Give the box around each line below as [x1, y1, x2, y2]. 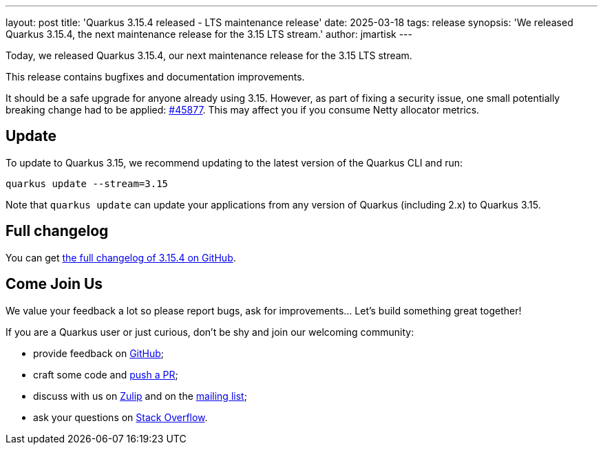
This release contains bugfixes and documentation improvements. [6, 71, 305, 83]
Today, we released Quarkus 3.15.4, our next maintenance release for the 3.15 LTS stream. [6, 50, 412, 61]
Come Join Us [6, 275, 103, 293]
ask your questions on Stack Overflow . [33, 411, 208, 423]
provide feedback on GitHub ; [33, 347, 165, 359]
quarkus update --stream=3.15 [6, 178, 169, 189]
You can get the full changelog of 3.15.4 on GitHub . [6, 251, 236, 264]
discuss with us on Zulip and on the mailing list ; [33, 389, 247, 402]
